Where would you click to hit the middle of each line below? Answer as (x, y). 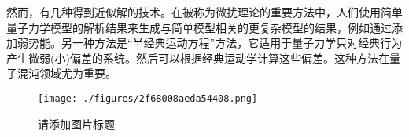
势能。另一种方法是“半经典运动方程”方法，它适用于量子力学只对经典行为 (215, 43)
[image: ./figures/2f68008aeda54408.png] (148, 98)
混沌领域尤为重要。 (66, 73)
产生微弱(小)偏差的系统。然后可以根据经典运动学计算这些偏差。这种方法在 (198, 58)
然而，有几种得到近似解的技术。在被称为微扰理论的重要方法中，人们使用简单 (204, 12)
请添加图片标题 (76, 123)
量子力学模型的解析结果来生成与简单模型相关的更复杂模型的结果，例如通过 (199, 27)
